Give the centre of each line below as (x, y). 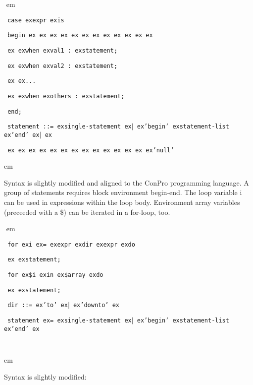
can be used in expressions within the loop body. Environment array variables (122, 202)
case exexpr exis (36, 20)
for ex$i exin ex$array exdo (55, 275)
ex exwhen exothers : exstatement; (66, 96)
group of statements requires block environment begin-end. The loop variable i (123, 192)
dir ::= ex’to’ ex (38, 305)
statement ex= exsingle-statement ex (70, 321)
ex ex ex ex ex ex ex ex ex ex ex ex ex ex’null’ (91, 150)
